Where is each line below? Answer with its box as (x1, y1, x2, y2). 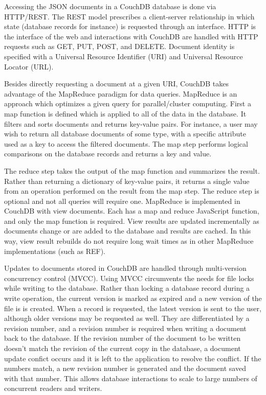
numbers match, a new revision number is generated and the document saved (4, 363, 246, 374)
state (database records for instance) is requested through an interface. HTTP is (4, 21, 256, 32)
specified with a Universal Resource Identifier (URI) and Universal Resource (4, 51, 243, 61)
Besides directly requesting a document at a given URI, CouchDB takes (4, 78, 229, 89)
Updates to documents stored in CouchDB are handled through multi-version (4, 263, 247, 273)
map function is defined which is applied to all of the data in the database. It (4, 108, 247, 119)
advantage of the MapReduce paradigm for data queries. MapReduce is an (4, 88, 237, 99)
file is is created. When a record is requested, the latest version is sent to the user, (4, 303, 261, 313)
